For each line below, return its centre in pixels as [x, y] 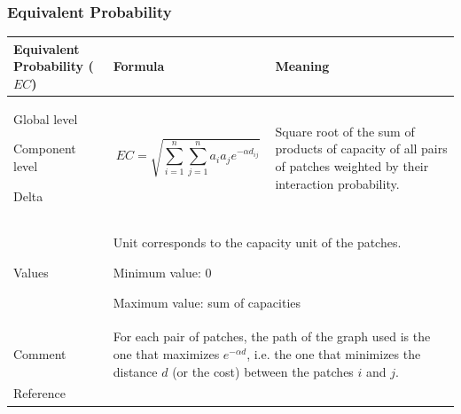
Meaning [302, 66]
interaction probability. [337, 183]
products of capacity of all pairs [361, 148]
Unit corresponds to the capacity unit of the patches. [257, 242]
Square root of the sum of [345, 131]
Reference [39, 393]
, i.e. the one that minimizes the [334, 354]
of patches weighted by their [352, 165]
